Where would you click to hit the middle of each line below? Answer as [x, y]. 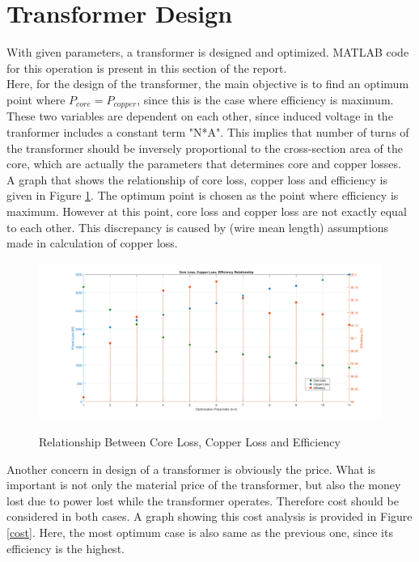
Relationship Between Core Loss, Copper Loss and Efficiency [190, 442]
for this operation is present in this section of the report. [147, 68]
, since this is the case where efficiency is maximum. [265, 99]
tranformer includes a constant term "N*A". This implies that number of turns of [208, 131]
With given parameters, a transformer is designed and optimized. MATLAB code [208, 52]
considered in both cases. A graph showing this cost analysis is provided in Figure [209, 516]
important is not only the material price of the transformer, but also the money [204, 485]
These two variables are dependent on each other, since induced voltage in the [200, 116]
